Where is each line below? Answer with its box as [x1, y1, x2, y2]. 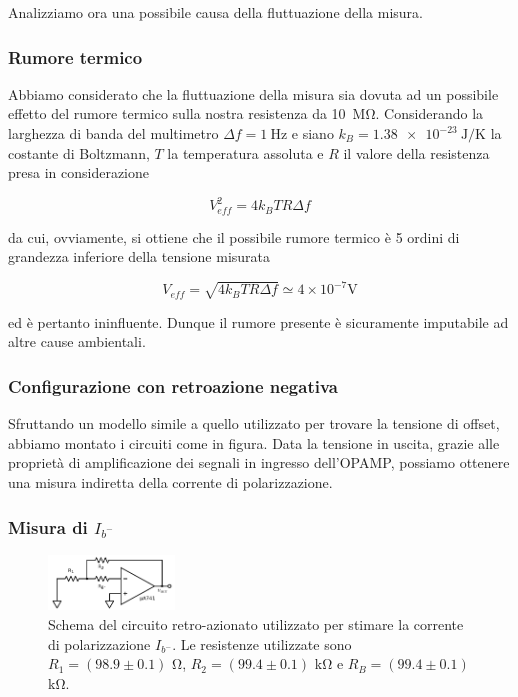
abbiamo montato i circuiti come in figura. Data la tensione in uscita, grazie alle [8, 432, 500, 453]
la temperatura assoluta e [167, 142, 324, 163]
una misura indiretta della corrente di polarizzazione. [8, 472, 333, 492]
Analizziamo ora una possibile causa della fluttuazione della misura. [8, 2, 423, 22]
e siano [291, 123, 334, 143]
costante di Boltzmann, [8, 142, 150, 163]
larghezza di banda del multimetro [8, 123, 219, 143]
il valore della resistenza [343, 142, 490, 163]
